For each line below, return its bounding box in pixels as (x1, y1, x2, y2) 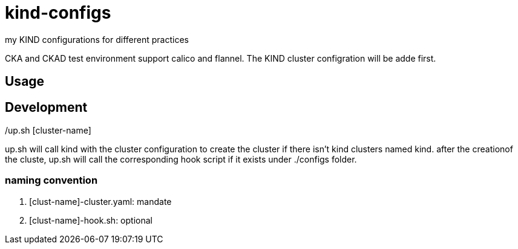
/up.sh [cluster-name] (5, 125, 91, 136)
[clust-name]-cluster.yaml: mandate (29, 196, 172, 207)
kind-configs (5, 2, 111, 23)
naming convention (5, 174, 98, 187)
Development (5, 99, 88, 115)
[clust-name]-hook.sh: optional (29, 215, 152, 225)
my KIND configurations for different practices (5, 34, 189, 45)
